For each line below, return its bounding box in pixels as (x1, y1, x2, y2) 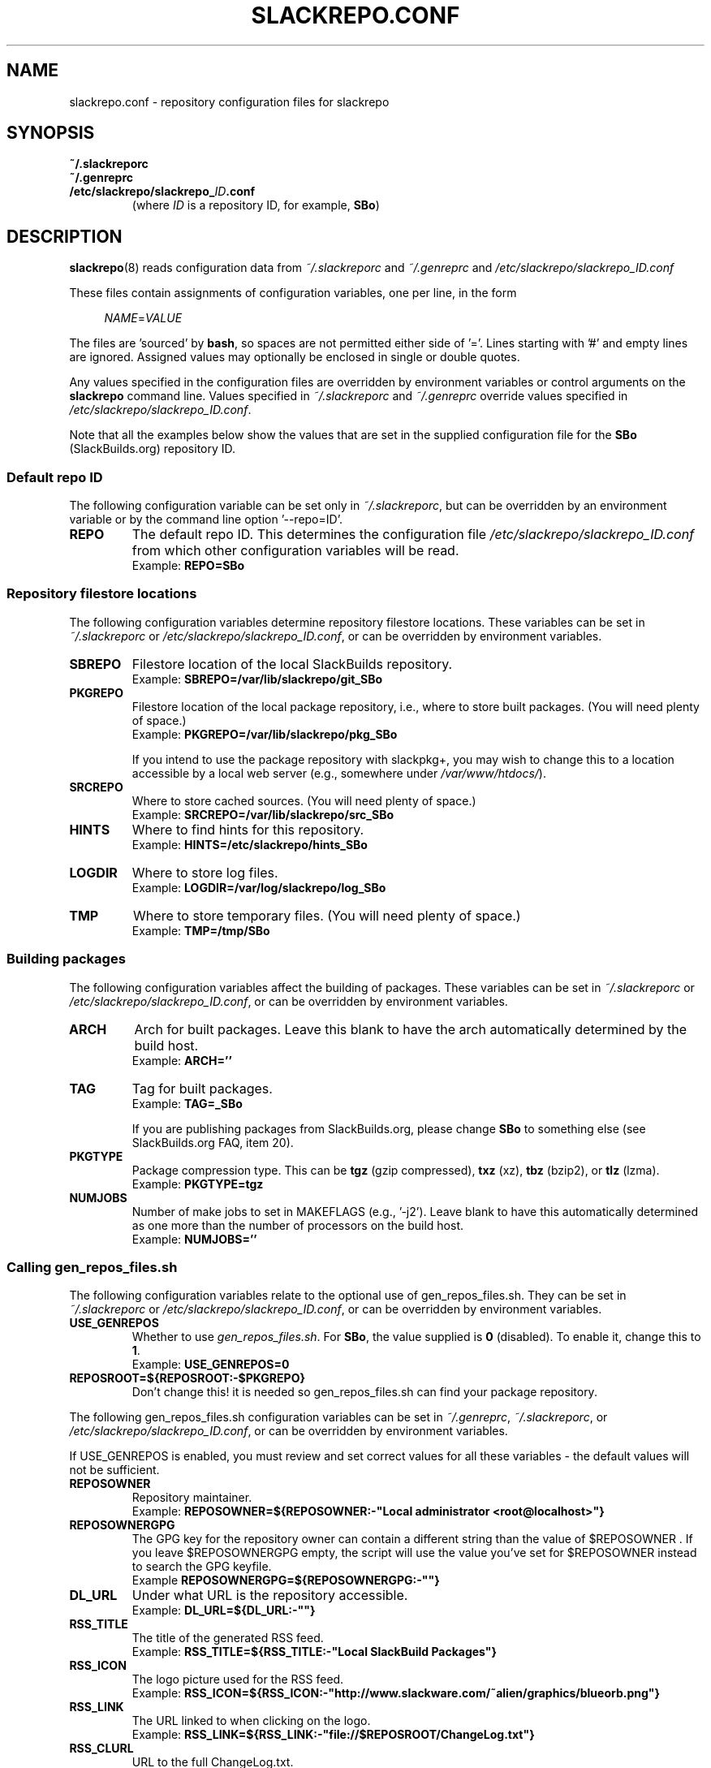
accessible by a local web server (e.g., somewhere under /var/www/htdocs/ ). (131, 765, 546, 780)
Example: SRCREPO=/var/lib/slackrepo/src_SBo (131, 807, 394, 821)
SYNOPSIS (6, 123, 95, 144)
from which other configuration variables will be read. (131, 542, 459, 559)
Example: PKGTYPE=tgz (131, 1176, 264, 1191)
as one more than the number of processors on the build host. (131, 1218, 464, 1232)
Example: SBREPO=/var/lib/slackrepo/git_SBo (131, 671, 383, 686)
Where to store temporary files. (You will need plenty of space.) (133, 907, 521, 924)
